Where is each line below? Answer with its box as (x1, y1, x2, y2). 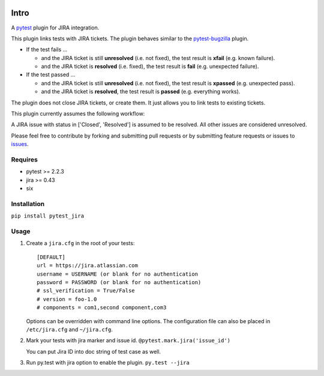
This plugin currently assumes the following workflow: (11, 110, 145, 117)
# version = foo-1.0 (37, 296, 97, 303)
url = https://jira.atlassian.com (37, 262, 138, 269)
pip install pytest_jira (11, 213, 84, 219)
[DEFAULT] (37, 253, 65, 261)
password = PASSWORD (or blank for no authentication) (37, 279, 202, 285)
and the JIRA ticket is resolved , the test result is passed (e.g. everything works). (41, 88, 241, 96)
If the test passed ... (26, 71, 76, 78)
